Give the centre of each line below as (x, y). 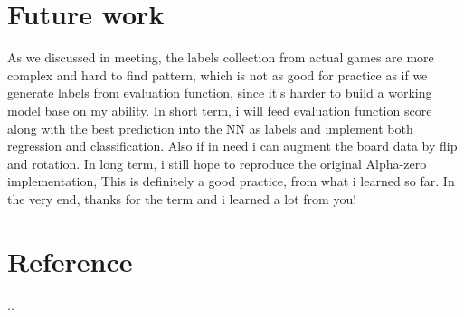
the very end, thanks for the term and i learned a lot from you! (182, 198)
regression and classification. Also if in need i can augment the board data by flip (232, 146)
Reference (70, 261)
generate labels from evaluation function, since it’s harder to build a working (220, 93)
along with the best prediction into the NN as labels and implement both (210, 128)
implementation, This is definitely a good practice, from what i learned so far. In (231, 181)
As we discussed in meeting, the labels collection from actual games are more (221, 57)
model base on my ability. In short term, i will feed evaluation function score (220, 110)
